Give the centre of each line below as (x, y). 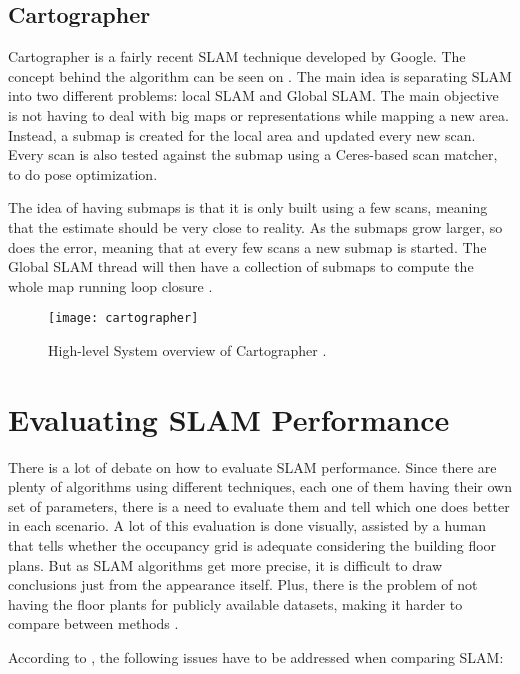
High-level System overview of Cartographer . (187, 349)
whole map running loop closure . (110, 285)
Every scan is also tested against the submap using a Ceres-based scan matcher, (253, 154)
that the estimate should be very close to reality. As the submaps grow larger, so (255, 226)
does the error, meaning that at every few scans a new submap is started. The (247, 246)
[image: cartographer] (123, 318)
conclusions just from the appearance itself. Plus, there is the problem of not (243, 584)
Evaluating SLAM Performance (229, 418)
